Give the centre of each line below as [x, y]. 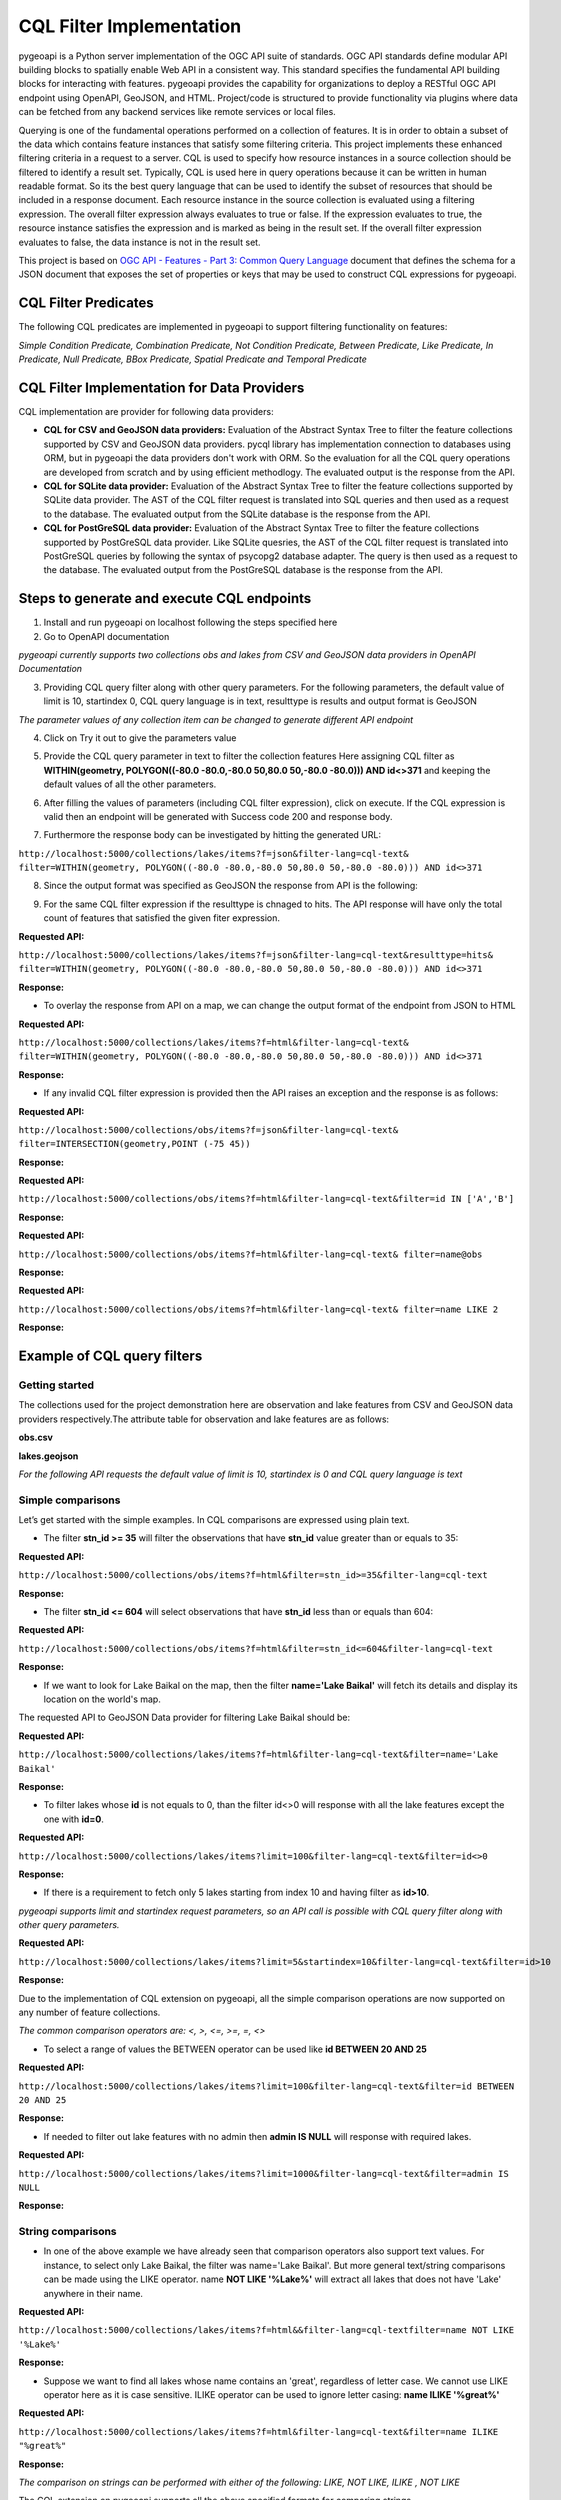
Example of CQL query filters [110, 1356]
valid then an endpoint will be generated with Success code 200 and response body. [218, 816]
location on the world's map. [102, 1699]
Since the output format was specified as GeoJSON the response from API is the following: [231, 886]
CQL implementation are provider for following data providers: [146, 411]
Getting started [56, 1385]
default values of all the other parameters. [130, 784]
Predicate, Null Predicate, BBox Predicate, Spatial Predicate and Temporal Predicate [192, 359]
